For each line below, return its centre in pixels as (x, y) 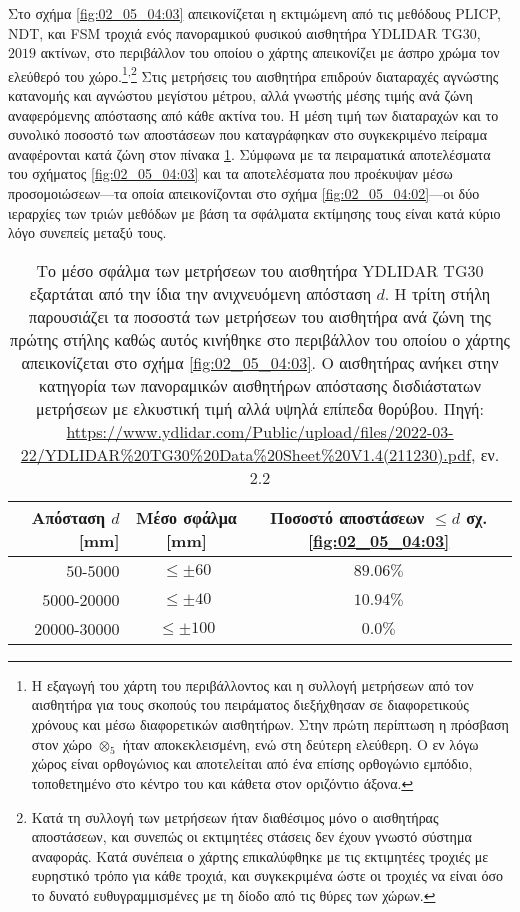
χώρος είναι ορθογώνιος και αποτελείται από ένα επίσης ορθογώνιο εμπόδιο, (252, 763)
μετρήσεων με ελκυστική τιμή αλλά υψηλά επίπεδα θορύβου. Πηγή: (260, 408)
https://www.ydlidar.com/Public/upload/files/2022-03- (260, 431)
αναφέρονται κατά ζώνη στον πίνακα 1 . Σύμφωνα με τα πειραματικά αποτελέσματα (249, 153)
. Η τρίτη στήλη (437, 293)
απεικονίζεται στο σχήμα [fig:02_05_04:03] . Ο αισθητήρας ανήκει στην (260, 362)
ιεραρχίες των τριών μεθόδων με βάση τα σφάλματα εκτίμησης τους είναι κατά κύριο (254, 212)
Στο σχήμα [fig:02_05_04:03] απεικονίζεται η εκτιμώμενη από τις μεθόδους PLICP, (254, 13)
